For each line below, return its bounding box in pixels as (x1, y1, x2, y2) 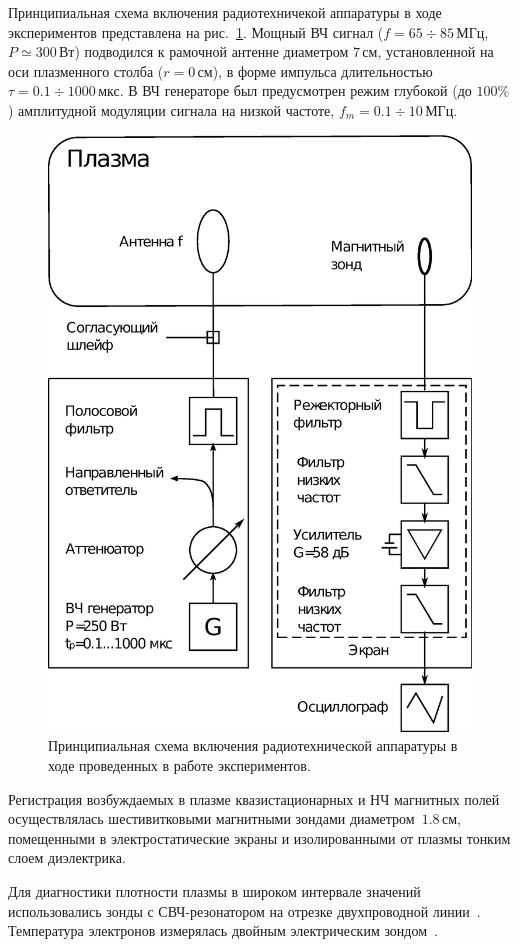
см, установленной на (362, 41, 494, 62)
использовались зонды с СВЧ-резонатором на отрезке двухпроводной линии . (8, 900, 481, 921)
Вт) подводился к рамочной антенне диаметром (58, 41, 349, 62)
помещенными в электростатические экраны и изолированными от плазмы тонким (8, 827, 511, 848)
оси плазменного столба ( (8, 60, 164, 81)
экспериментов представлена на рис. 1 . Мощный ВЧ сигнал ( (8, 21, 384, 42)
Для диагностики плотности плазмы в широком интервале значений (8, 880, 421, 901)
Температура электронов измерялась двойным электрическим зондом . (8, 920, 438, 941)
